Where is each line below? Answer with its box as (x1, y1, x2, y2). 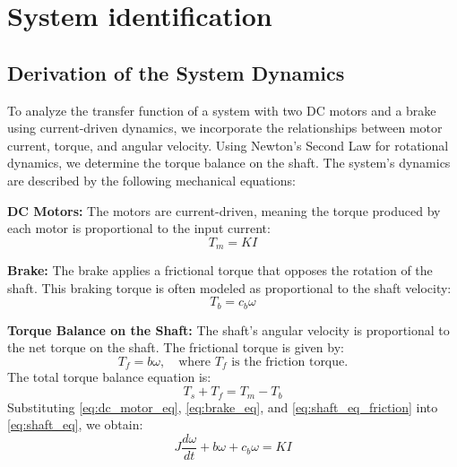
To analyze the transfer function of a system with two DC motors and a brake (7, 100, 436, 119)
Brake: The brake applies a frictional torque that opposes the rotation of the (7, 261, 433, 280)
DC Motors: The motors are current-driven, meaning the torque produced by (7, 201, 441, 220)
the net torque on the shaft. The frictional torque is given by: (7, 338, 344, 357)
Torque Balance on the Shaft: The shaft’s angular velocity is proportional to (7, 320, 450, 339)
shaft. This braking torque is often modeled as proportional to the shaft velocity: (7, 278, 452, 297)
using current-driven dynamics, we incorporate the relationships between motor (7, 118, 443, 137)
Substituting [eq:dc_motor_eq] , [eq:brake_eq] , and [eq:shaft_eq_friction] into (7, 397, 438, 416)
